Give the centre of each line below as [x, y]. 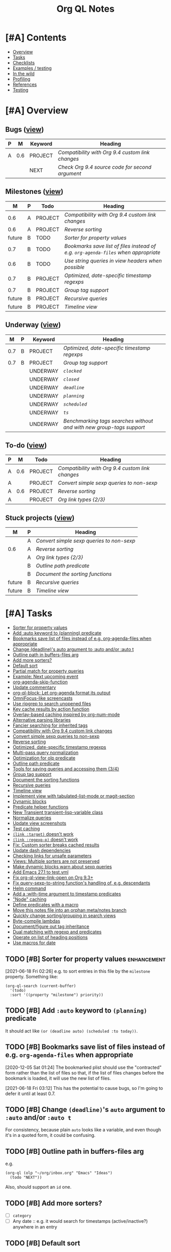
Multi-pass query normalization [46, 753]
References [25, 84]
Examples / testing [32, 68]
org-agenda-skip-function [40, 682]
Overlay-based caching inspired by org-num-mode [66, 714]
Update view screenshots [39, 823]
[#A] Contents [36, 38]
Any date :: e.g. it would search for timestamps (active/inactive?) [80, 1221]
